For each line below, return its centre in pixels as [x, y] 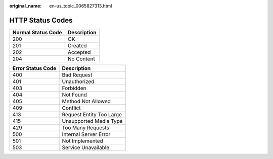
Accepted [79, 52]
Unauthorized [78, 82]
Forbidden [74, 88]
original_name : [26, 6]
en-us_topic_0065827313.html [81, 6]
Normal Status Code [37, 32]
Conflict [71, 108]
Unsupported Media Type [93, 121]
